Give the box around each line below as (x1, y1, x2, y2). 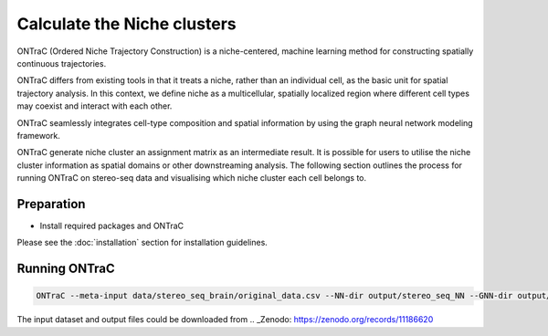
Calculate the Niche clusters (16, 14, 237, 34)
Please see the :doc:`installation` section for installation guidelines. (16, 237, 269, 248)
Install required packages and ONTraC (39, 220, 184, 231)
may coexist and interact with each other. (16, 100, 173, 111)
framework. (16, 130, 61, 141)
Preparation (16, 196, 86, 212)
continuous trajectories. (16, 58, 107, 68)
